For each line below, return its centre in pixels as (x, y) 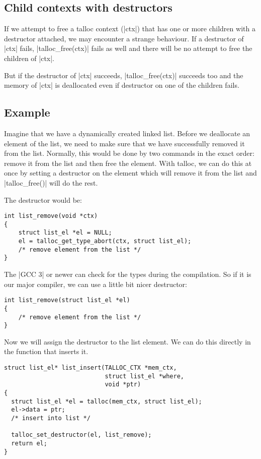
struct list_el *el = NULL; (65, 233)
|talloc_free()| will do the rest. (51, 182)
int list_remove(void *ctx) (51, 216)
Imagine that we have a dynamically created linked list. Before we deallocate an (127, 133)
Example (27, 112)
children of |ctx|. (29, 58)
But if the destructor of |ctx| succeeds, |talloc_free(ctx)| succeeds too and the (124, 75)
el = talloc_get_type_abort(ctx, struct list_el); (105, 241)
